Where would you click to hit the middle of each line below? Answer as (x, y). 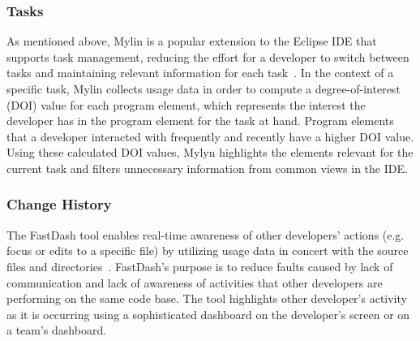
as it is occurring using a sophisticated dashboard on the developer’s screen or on (208, 314)
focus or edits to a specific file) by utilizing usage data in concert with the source (208, 250)
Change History (59, 204)
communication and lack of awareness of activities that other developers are (195, 282)
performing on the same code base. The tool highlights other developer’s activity (207, 298)
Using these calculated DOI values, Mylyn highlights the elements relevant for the (210, 152)
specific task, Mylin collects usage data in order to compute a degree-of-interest (204, 88)
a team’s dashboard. (57, 330)
